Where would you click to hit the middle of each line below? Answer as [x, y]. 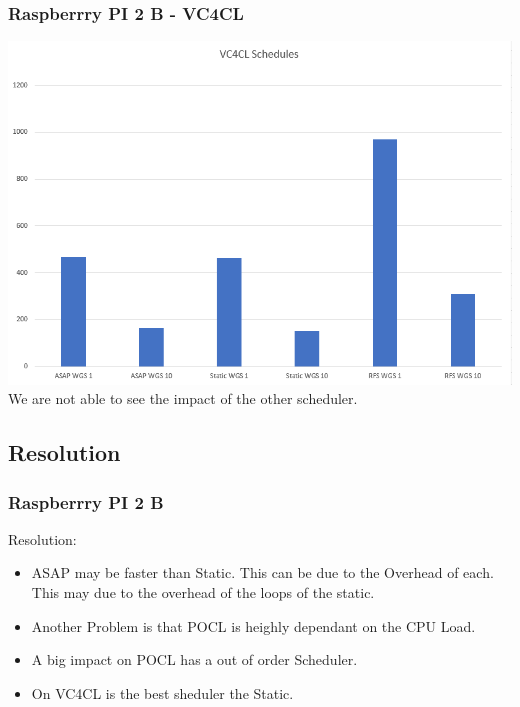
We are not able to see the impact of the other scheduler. [183, 398]
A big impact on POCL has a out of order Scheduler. [194, 659]
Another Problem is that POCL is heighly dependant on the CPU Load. [253, 625]
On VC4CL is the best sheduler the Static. [162, 692]
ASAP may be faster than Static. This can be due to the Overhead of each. [262, 572]
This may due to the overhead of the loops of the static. [203, 592]
